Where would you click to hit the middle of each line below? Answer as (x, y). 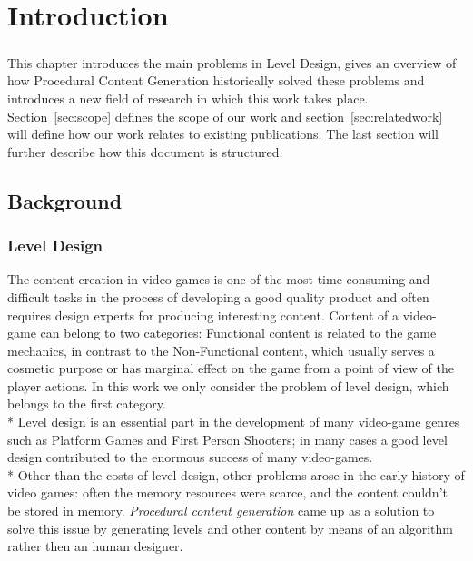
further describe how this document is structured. (145, 151)
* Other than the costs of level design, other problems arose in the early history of (236, 474)
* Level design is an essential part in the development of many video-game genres (234, 422)
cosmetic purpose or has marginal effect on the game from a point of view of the (231, 368)
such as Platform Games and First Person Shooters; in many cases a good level (227, 439)
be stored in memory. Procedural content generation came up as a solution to (221, 511)
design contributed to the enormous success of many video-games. (190, 457)
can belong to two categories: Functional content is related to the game (238, 333)
